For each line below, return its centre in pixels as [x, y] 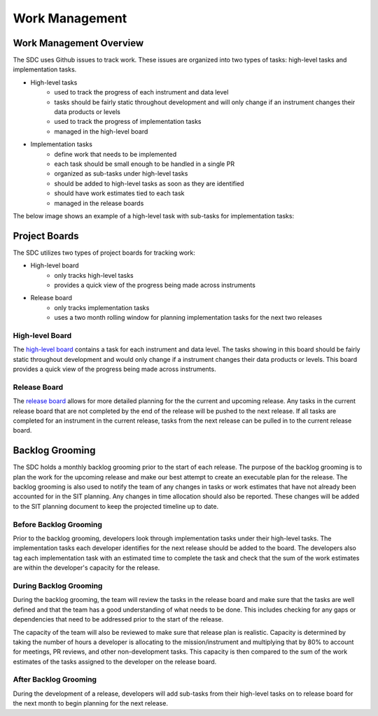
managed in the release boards [99, 203]
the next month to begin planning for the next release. [90, 703]
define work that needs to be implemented [115, 154]
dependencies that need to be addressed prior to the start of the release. [118, 619]
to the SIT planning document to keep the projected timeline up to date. [116, 506]
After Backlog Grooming [55, 680]
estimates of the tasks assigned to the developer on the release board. [115, 661]
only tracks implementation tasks [102, 307]
